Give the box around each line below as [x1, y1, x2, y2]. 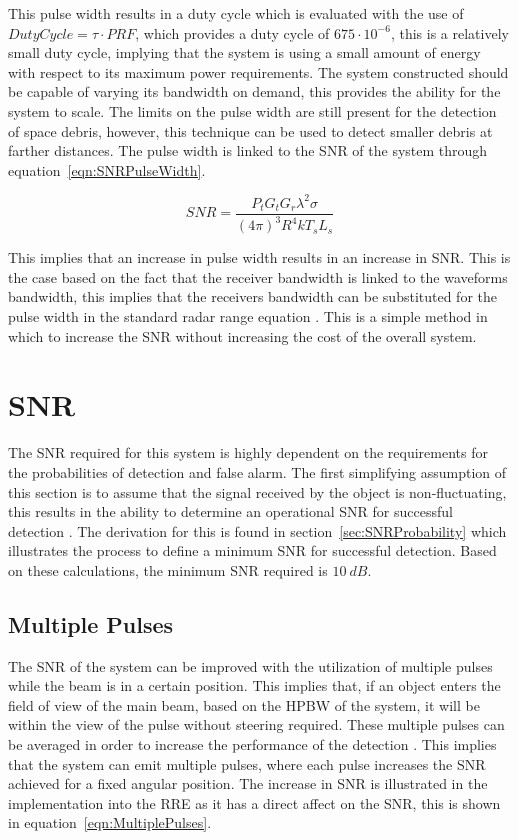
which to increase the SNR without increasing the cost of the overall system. [8, 325, 477, 346]
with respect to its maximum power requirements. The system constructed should [8, 61, 509, 82]
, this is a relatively [390, 22, 509, 43]
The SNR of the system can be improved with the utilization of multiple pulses [8, 655, 493, 676]
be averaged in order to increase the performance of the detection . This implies [8, 734, 497, 755]
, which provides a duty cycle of [135, 22, 330, 43]
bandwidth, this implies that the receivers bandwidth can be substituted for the [8, 286, 497, 307]
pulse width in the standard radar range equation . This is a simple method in [8, 306, 488, 327]
